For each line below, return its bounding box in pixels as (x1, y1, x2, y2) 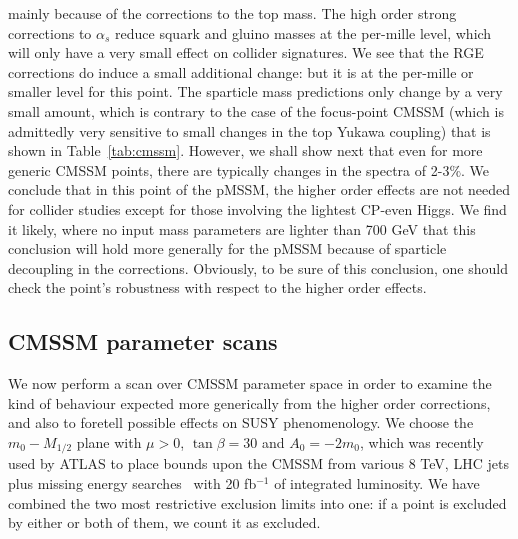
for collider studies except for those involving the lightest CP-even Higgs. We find (8, 198, 507, 219)
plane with (76, 431, 142, 452)
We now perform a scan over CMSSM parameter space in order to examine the (8, 373, 492, 394)
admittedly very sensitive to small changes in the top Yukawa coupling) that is (8, 120, 491, 141)
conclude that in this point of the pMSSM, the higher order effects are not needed (8, 179, 510, 200)
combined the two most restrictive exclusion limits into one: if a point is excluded (8, 492, 507, 513)
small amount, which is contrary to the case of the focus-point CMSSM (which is (8, 100, 504, 121)
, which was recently (360, 431, 484, 452)
